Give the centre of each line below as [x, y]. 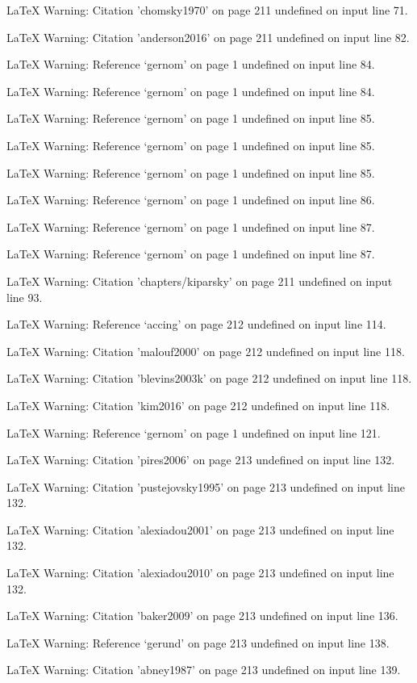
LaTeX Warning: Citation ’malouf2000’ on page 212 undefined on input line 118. [206, 351]
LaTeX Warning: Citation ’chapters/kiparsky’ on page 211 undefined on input [200, 281]
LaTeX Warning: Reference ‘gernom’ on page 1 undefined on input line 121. [194, 432]
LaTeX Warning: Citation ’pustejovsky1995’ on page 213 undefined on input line [206, 486]
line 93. [25, 297]
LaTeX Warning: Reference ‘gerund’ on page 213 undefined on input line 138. [198, 642]
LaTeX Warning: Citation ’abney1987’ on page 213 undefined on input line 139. [204, 670]
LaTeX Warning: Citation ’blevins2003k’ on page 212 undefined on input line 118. [209, 378]
